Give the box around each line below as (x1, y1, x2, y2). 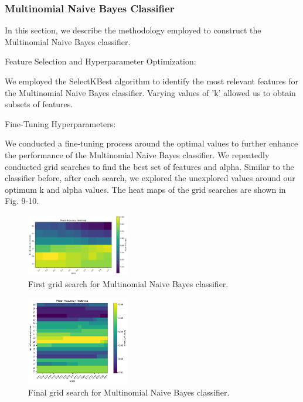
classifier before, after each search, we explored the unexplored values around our (5, 172, 295, 184)
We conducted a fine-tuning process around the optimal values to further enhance (5, 137, 298, 149)
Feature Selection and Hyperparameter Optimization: (5, 55, 196, 67)
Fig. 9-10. (5, 195, 39, 207)
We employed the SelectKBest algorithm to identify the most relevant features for (5, 75, 299, 87)
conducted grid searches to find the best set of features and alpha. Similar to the (5, 160, 294, 172)
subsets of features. (5, 98, 73, 110)
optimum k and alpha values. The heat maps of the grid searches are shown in (5, 183, 286, 195)
